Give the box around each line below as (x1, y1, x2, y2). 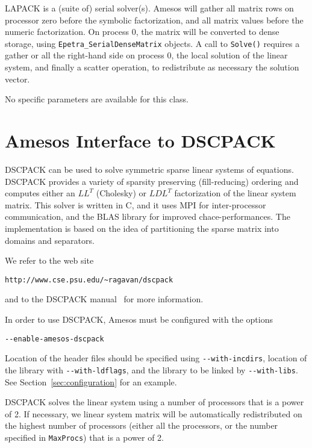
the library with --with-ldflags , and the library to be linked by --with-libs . (5, 363, 298, 376)
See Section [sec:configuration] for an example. (5, 375, 177, 388)
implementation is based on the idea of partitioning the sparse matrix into (5, 222, 279, 234)
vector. (5, 72, 30, 85)
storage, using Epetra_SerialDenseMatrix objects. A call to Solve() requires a (5, 37, 300, 49)
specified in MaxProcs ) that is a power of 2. (5, 431, 164, 443)
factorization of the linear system (174, 187, 296, 199)
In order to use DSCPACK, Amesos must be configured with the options (5, 313, 273, 325)
